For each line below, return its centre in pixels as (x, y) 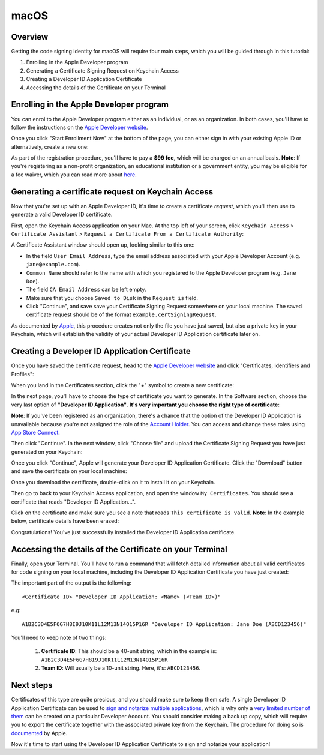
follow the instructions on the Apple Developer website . (79, 127)
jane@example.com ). (53, 265)
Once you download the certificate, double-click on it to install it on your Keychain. (113, 482)
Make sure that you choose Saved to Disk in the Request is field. (112, 298)
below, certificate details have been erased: (65, 521)
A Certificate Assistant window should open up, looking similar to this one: (103, 245)
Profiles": (22, 374)
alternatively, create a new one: (50, 146)
